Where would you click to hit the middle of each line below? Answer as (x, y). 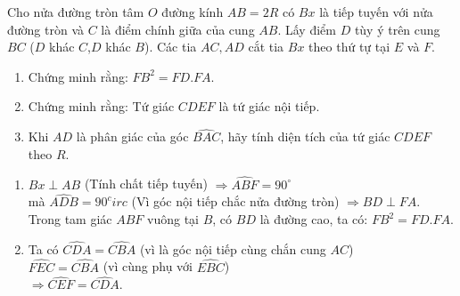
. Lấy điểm (307, 29)
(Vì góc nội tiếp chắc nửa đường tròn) (235, 201)
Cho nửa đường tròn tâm (76, 12)
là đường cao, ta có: (314, 219)
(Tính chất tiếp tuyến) (146, 184)
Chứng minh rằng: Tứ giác (101, 106)
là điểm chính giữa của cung (178, 29)
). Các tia (170, 47)
